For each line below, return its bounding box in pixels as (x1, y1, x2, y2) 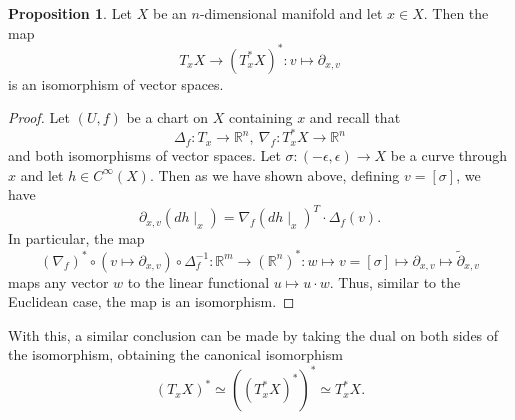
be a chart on (126, 107, 209, 128)
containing (229, 107, 293, 128)
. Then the (423, 3, 489, 23)
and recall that (309, 107, 401, 128)
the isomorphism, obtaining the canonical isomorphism (8, 344, 343, 365)
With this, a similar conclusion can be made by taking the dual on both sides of (8, 324, 499, 345)
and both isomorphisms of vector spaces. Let (8, 145, 281, 166)
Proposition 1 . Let (8, 3, 133, 23)
